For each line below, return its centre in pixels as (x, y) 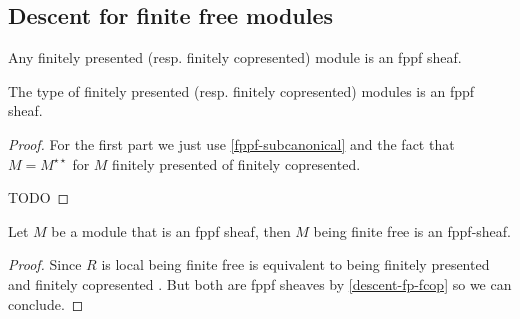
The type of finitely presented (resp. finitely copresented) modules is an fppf (241, 90)
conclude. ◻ (46, 303)
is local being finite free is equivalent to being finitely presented (295, 264)
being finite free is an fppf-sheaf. (412, 230)
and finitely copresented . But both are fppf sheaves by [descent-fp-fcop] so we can (260, 283)
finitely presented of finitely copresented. (236, 163)
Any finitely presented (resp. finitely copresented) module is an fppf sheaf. (235, 57)
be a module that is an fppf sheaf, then (171, 230)
